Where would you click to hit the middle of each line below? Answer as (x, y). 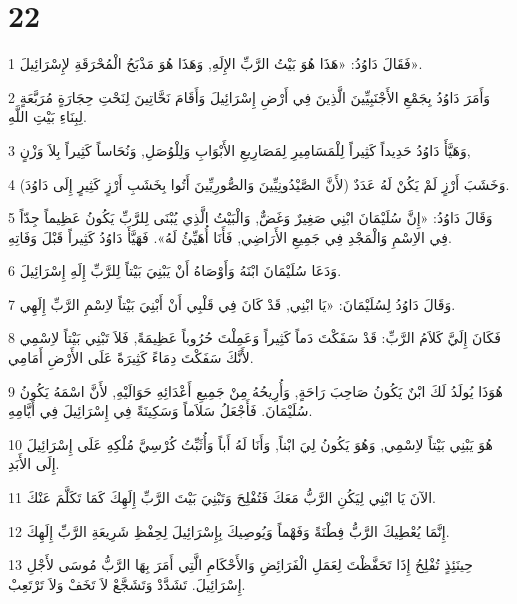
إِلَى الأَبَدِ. (34, 463)
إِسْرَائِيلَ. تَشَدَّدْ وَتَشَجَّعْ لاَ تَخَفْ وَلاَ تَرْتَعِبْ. (127, 583)
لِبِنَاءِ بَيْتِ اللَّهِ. (47, 116)
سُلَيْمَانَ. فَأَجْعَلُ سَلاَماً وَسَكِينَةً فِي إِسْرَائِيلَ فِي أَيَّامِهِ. (160, 410)
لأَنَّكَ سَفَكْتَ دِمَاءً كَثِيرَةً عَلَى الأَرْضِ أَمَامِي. (131, 357)
